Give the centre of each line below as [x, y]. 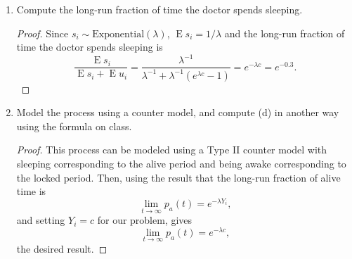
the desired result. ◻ [62, 249]
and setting [41, 220]
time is [31, 191]
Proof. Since [43, 33]
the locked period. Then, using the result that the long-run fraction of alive [178, 177]
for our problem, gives [145, 220]
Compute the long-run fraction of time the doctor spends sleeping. [159, 9]
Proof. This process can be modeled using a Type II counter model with [172, 150]
